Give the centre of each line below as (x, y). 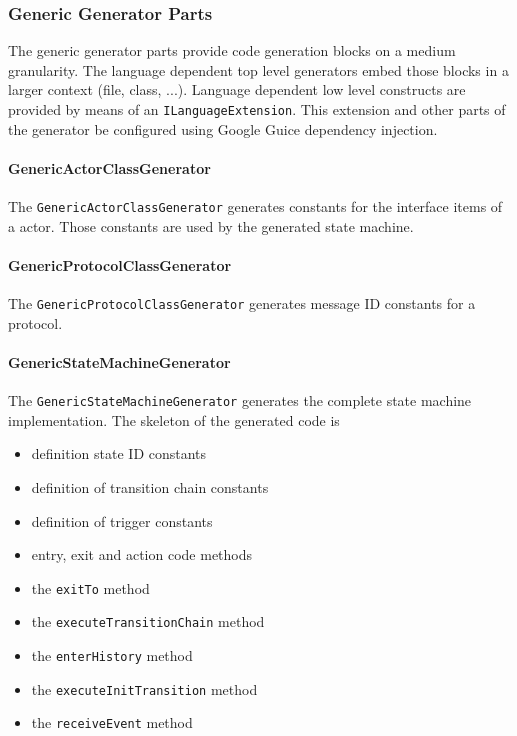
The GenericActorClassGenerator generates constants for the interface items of (255, 206)
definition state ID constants (119, 453)
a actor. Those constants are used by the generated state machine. (211, 225)
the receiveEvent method (112, 722)
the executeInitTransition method (144, 688)
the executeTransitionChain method (148, 621)
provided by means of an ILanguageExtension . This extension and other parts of (257, 109)
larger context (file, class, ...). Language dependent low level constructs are (237, 89)
